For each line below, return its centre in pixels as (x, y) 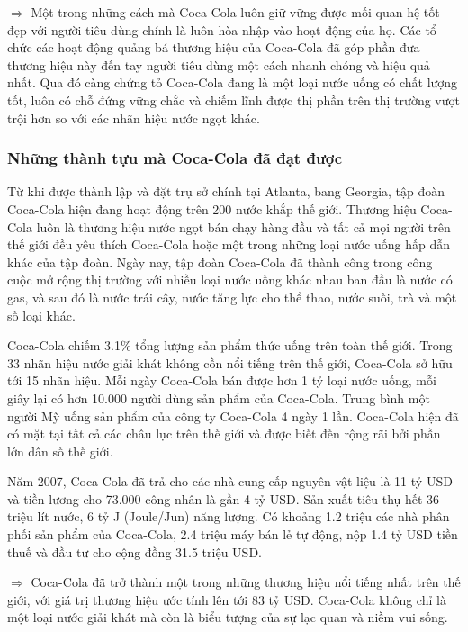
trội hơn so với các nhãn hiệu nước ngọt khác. (134, 117)
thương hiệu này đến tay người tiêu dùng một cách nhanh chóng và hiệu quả (219, 64)
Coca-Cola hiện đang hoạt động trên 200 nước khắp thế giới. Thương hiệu (212, 208)
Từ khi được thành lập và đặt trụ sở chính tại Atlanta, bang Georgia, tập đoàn (226, 191)
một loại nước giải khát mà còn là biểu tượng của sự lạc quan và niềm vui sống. (228, 617)
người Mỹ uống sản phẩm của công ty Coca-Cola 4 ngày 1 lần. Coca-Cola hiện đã (233, 415)
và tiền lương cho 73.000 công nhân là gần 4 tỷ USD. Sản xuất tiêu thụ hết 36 (224, 498)
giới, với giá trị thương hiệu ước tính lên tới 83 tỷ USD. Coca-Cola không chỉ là (227, 599)
